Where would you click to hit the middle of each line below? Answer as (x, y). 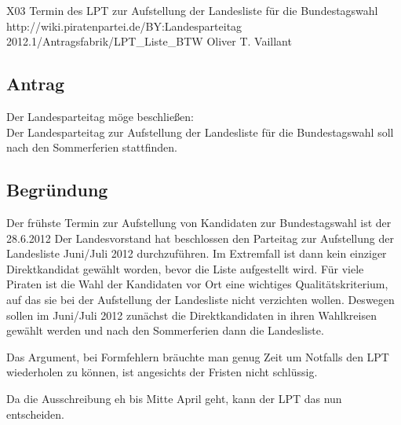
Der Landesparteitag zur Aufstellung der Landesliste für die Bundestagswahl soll (200, 132)
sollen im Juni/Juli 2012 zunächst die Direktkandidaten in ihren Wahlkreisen (191, 315)
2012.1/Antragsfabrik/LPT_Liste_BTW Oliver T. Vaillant (149, 41)
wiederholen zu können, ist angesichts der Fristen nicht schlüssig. (162, 372)
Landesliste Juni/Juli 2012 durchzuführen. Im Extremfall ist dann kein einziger (197, 253)
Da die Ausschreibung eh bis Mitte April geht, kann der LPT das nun (174, 398)
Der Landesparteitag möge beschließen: (100, 116)
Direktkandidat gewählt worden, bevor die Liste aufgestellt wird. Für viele (185, 268)
